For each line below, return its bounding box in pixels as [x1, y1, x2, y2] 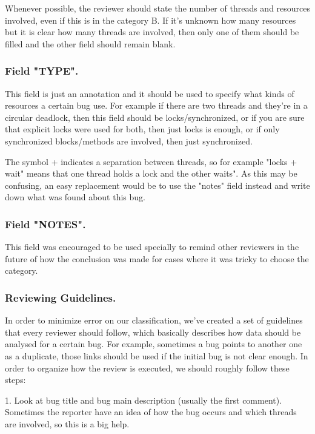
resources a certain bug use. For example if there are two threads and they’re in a [5, 99, 308, 112]
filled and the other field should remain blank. [5, 37, 176, 50]
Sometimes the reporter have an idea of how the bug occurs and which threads [5, 405, 297, 418]
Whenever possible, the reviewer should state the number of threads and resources [5, 2, 311, 14]
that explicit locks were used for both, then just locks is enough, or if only [5, 123, 280, 135]
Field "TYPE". [5, 63, 79, 78]
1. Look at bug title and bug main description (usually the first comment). [5, 393, 282, 406]
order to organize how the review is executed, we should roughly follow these [5, 361, 290, 374]
